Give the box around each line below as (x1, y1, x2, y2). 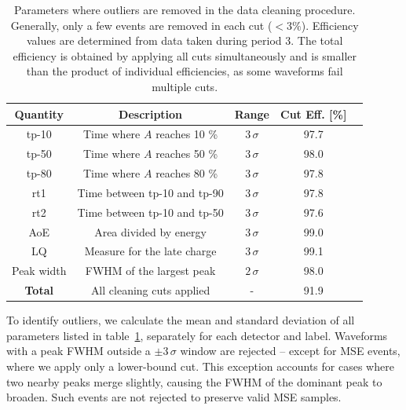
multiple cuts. (152, 78, 218, 94)
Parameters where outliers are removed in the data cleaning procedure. (14, 2, 356, 17)
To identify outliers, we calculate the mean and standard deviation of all (6, 312, 355, 328)
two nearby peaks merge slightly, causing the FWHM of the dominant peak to (6, 373, 382, 390)
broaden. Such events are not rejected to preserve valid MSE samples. (6, 389, 342, 405)
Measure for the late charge (84, 243, 217, 259)
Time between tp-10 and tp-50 (77, 203, 224, 220)
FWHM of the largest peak (85, 262, 216, 279)
